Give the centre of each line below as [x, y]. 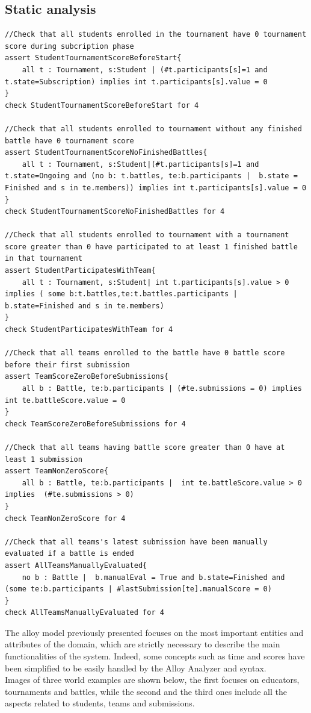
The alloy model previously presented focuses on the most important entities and [154, 632]
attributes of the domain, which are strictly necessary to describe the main [143, 644]
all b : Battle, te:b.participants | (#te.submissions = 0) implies [162, 389]
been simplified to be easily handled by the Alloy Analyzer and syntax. [136, 668]
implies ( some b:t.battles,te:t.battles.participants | [121, 294]
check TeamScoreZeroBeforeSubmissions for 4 [95, 424]
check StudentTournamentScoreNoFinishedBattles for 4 [115, 212]
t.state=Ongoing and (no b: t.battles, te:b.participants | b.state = [151, 176]
